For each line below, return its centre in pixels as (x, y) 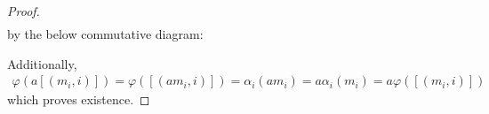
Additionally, (42, 63)
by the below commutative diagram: (105, 34)
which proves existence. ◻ (79, 99)
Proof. (24, 11)
